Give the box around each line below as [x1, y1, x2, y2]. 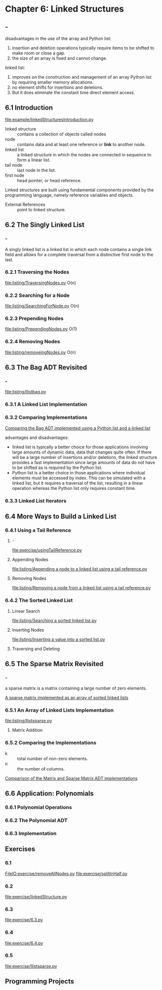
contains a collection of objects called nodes [17, 131, 106, 137]
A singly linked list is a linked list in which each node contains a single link [5, 246, 152, 252]
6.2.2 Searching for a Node [5, 292, 70, 299]
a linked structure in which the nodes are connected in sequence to [17, 151, 151, 157]
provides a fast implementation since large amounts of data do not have [12, 459, 156, 465]
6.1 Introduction [5, 103, 53, 112]
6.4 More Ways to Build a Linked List [5, 512, 117, 520]
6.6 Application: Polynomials [5, 789, 94, 798]
